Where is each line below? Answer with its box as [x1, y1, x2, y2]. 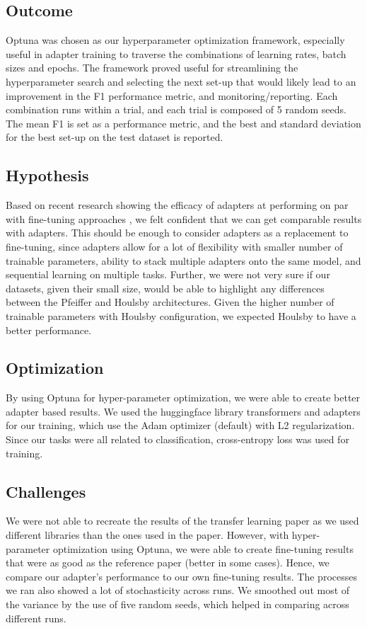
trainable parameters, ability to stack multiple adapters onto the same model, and [6, 253, 361, 268]
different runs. [6, 610, 66, 625]
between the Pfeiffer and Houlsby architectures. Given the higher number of [6, 295, 334, 309]
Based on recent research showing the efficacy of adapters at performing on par [6, 198, 349, 212]
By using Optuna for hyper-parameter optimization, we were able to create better [6, 390, 361, 405]
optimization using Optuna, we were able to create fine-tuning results [52, 541, 354, 556]
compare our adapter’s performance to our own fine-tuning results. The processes [6, 569, 357, 583]
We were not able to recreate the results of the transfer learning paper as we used [6, 513, 359, 528]
